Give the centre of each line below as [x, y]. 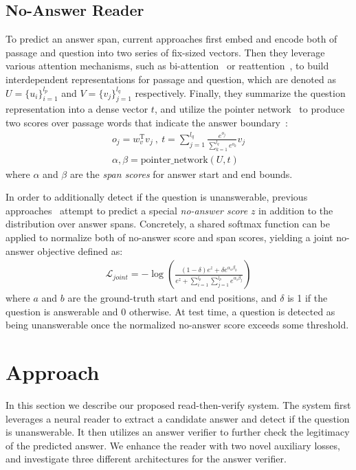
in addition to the [296, 210]
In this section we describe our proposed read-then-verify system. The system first [178, 405]
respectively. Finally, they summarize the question [240, 92]
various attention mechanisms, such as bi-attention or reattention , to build [167, 66]
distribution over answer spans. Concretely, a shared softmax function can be [168, 224]
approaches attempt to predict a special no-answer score [127, 210]
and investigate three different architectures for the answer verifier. [146, 459]
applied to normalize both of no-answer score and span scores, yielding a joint [169, 237]
